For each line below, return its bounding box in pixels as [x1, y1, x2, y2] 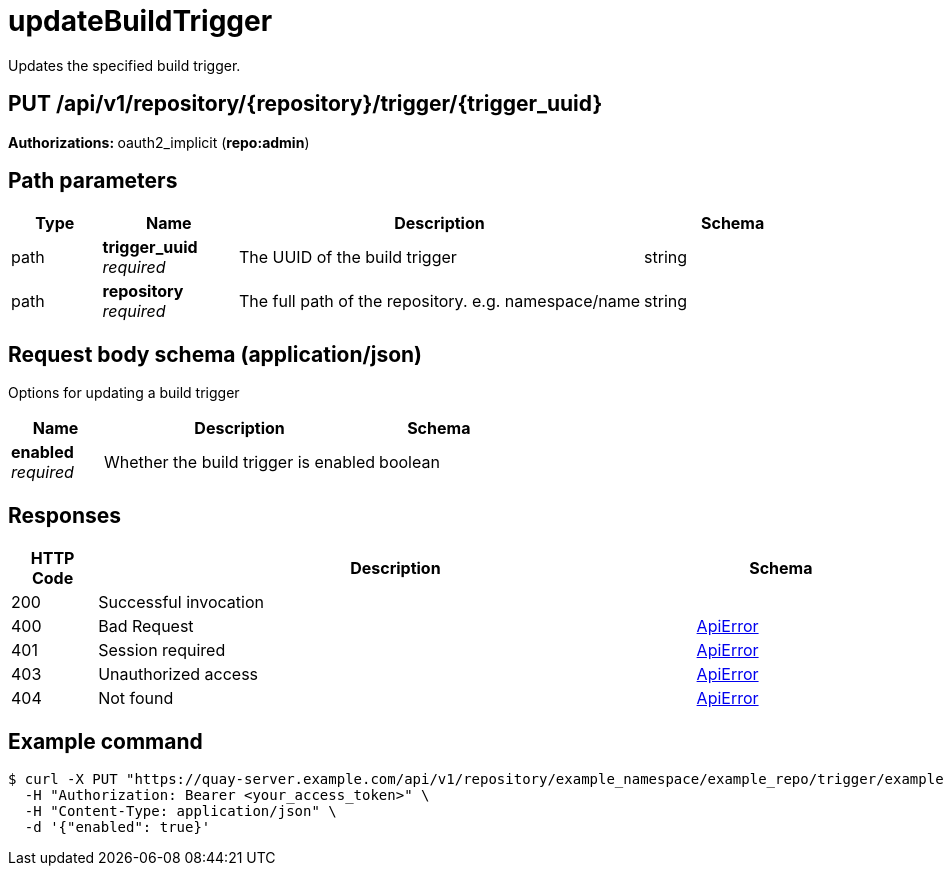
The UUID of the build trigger [238, 247, 457, 268]
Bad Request [98, 616, 194, 637]
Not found [98, 688, 174, 709]
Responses [8, 502, 122, 528]
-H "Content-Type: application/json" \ [24, 802, 337, 819]
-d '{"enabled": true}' [24, 818, 211, 835]
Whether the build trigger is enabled [104, 452, 376, 473]
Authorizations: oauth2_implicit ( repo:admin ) [8, 133, 310, 151]
